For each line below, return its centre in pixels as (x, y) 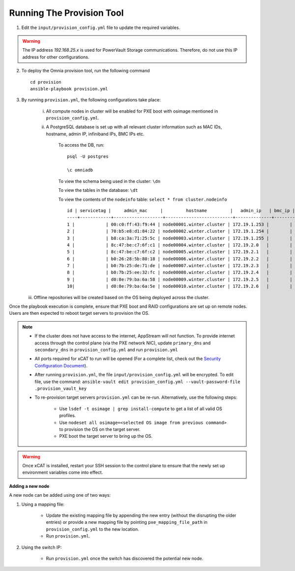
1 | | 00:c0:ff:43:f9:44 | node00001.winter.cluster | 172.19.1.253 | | (180, 224)
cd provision (46, 82)
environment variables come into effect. (63, 473)
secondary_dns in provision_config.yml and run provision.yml (106, 350)
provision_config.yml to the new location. (93, 529)
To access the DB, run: (81, 145)
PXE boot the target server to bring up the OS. (106, 436)
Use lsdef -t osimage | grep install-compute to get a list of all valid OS (141, 409)
